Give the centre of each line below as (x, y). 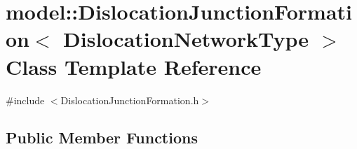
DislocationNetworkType (186, 39)
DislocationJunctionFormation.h (130, 100)
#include (25, 100)
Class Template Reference (134, 66)
